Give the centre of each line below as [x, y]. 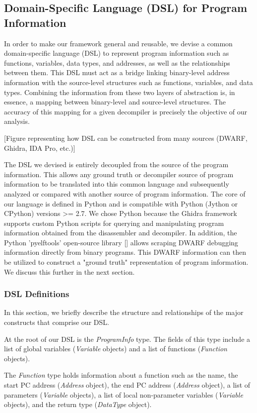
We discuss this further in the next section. [69, 271]
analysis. [17, 121]
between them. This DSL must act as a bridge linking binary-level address [117, 72]
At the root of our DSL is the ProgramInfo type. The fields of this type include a [127, 339]
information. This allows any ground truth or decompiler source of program [119, 174]
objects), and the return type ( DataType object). [78, 404]
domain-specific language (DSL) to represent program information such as [117, 53]
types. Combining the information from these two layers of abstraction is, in [120, 92]
